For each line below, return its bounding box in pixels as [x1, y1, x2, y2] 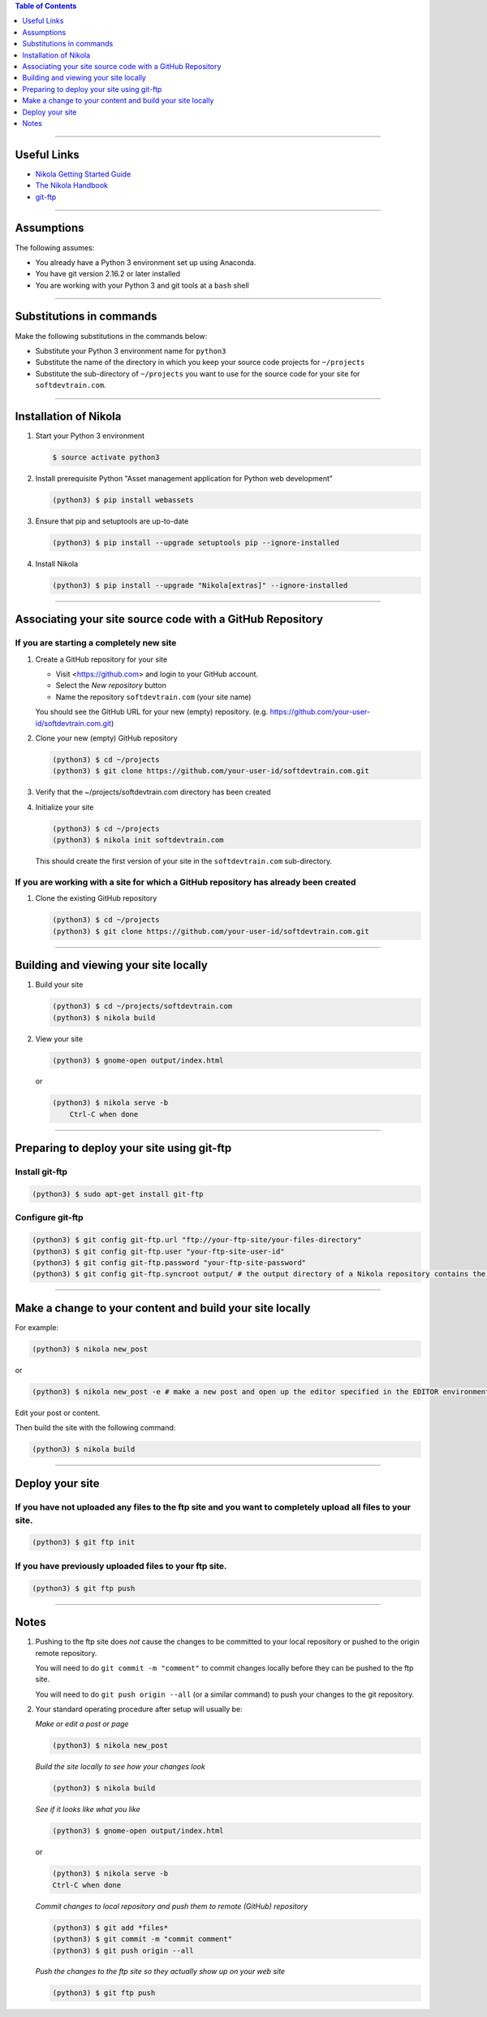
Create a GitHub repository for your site [35, 654, 168, 664]
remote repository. [35, 1648, 97, 1658]
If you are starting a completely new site [15, 637, 177, 649]
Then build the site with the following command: [15, 1423, 176, 1432]
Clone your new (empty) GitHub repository [35, 733, 178, 743]
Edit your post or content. [15, 1407, 101, 1418]
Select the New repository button [55, 680, 166, 690]
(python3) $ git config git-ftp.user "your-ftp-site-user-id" [32, 1246, 285, 1256]
